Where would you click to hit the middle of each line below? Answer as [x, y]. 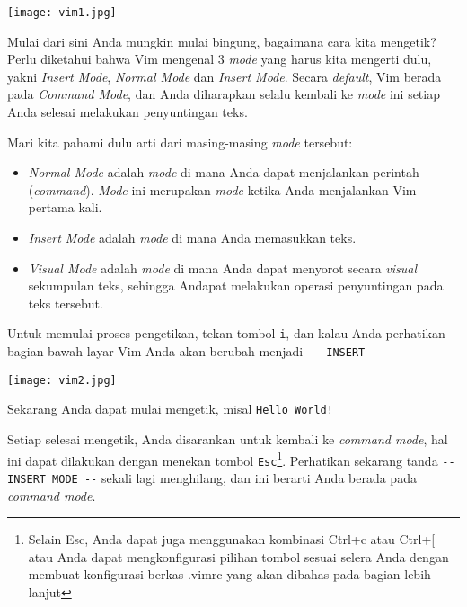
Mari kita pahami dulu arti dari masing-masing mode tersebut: [180, 142]
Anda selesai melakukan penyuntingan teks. [128, 112]
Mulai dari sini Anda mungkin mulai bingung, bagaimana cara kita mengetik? [222, 41]
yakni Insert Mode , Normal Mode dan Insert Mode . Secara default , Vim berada [225, 76]
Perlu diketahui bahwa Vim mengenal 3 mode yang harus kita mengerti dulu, [220, 59]
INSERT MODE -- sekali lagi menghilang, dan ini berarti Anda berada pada [212, 477]
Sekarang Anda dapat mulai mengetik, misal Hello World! [170, 409]
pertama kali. [65, 207]
